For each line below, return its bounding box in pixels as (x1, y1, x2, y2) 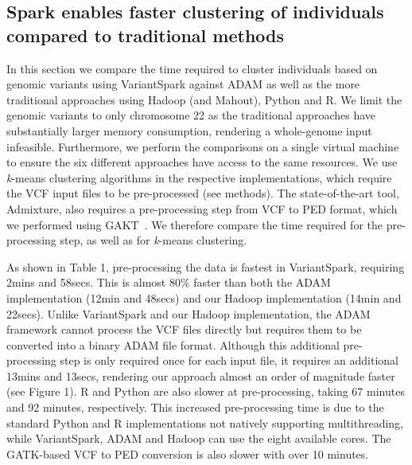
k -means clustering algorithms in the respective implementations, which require (6, 169, 392, 186)
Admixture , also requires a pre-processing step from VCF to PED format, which (6, 200, 398, 217)
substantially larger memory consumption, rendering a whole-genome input (6, 122, 372, 139)
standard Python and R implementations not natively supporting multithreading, (6, 414, 403, 431)
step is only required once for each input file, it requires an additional (60, 352, 398, 369)
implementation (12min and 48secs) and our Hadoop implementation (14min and (6, 289, 402, 306)
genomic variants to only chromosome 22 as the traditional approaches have (6, 107, 375, 123)
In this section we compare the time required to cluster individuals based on (6, 60, 378, 76)
